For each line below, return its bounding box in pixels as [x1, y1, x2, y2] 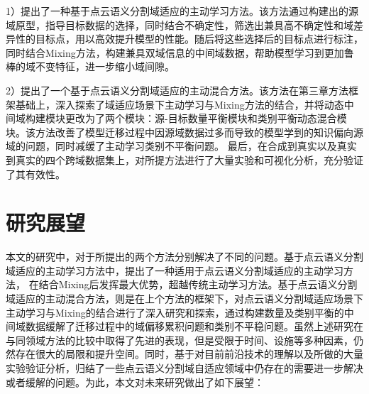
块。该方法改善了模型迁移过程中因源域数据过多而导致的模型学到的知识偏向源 [6, 124, 363, 139]
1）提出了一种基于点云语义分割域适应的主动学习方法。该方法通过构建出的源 [6, 4, 358, 18]
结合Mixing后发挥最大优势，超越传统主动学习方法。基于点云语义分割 [38, 277, 358, 292]
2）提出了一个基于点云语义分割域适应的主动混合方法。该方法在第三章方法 [6, 82, 348, 97]
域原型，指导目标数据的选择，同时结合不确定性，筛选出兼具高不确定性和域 [6, 17, 353, 32]
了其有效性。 [6, 166, 65, 181]
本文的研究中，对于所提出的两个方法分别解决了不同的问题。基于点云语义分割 [6, 249, 363, 264]
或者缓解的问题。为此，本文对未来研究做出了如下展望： [6, 374, 264, 389]
